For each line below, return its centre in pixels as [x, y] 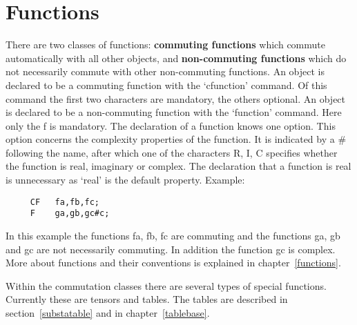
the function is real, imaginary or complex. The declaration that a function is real [178, 166]
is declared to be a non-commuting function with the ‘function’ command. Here [174, 112]
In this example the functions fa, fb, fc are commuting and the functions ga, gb [173, 235]
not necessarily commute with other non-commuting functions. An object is [165, 71]
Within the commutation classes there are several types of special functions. [166, 285]
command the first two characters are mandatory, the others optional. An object [176, 98]
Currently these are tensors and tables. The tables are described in [147, 299]
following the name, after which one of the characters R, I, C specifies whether [172, 152]
